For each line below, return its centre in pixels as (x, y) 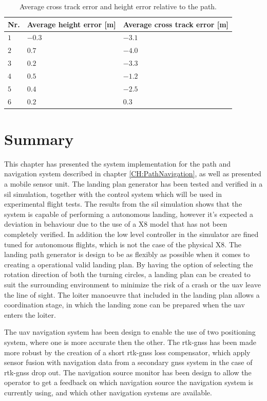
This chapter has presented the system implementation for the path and (118, 163)
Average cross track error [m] (176, 24)
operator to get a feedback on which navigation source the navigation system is (129, 382)
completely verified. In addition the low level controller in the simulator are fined (131, 234)
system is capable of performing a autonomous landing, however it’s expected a (129, 214)
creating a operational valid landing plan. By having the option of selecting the (129, 264)
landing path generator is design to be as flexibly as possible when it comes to (127, 254)
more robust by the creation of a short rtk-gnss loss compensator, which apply (127, 352)
